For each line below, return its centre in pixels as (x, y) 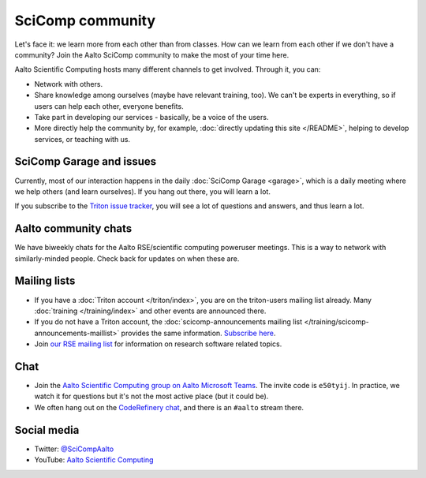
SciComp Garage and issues (86, 162)
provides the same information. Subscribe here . (198, 333)
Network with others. (68, 84)
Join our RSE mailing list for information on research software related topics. (158, 344)
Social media (47, 430)
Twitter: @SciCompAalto (74, 449)
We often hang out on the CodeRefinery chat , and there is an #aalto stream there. (169, 407)
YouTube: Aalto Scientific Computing (94, 460)
